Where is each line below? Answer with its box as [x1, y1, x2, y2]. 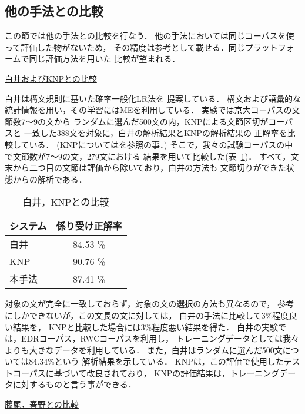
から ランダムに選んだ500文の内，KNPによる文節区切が [53, 115, 269, 127]
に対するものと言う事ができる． [12, 378, 136, 390]
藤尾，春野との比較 [5, 398, 79, 410]
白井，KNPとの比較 [22, 195, 109, 209]
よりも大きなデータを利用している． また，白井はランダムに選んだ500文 [5, 343, 283, 356]
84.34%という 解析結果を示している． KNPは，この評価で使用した [29, 355, 284, 367]
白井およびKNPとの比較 [5, 72, 97, 84]
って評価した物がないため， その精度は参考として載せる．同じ [5, 41, 245, 53]
